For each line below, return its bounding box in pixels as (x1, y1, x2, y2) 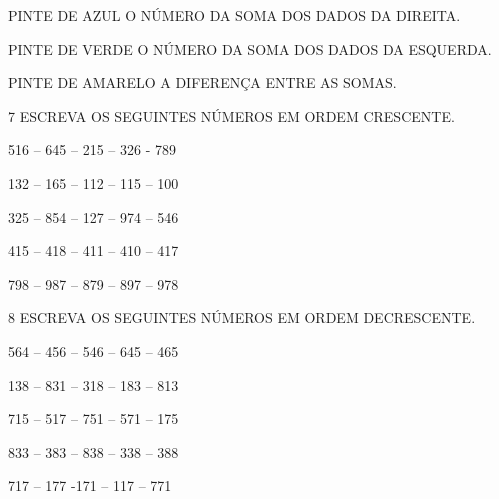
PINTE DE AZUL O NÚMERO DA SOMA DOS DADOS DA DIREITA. (8, 5, 461, 25)
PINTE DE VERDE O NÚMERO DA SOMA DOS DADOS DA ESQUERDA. (8, 38, 492, 59)
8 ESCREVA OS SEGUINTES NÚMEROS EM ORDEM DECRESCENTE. (8, 307, 476, 328)
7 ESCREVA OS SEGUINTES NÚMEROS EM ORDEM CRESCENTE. (8, 105, 455, 126)
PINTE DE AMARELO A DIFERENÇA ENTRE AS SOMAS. (8, 72, 397, 93)
